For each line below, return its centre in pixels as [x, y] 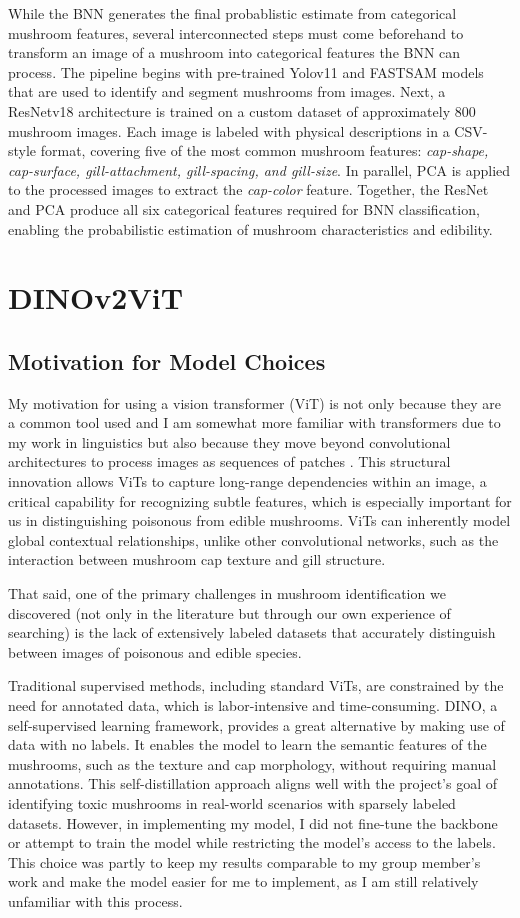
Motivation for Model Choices [167, 360]
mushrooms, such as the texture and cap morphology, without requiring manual [252, 763]
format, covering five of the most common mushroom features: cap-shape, [264, 150]
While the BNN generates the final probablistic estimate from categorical [232, 13]
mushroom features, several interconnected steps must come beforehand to [236, 32]
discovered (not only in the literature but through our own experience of [229, 612]
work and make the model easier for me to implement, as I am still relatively [243, 881]
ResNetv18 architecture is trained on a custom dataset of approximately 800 [242, 110]
